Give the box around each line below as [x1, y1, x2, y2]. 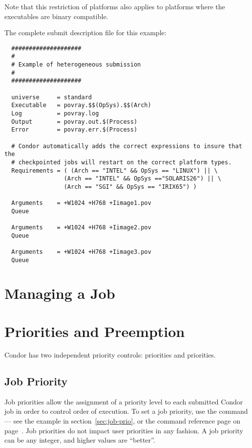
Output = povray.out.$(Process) [11, 118, 138, 125]
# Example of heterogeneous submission [11, 61, 141, 68]
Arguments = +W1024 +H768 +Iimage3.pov [11, 248, 151, 256]
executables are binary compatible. [4, 11, 108, 21]
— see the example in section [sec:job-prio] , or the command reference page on [4, 415, 240, 426]
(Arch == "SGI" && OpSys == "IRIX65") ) [63, 183, 197, 190]
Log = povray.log [11, 110, 99, 117]
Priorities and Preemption [4, 321, 185, 341]
